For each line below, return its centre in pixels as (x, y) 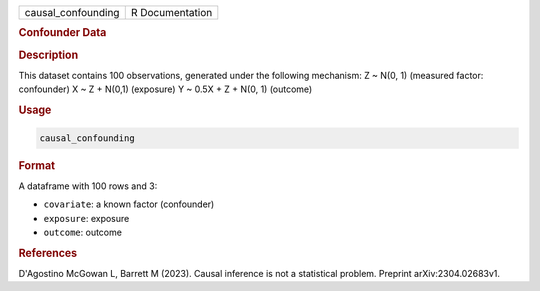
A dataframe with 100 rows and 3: (88, 186)
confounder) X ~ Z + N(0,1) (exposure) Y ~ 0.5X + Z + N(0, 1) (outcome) (165, 89)
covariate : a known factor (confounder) (129, 204)
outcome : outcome (82, 232)
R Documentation (171, 12)
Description (48, 55)
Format (36, 165)
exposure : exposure (86, 218)
